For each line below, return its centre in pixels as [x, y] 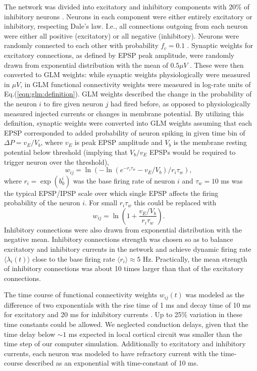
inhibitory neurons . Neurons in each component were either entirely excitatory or [128, 16]
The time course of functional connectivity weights [81, 295]
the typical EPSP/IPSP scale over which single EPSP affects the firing [111, 193]
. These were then [217, 65]
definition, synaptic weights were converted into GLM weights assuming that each [128, 123]
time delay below [30, 334]
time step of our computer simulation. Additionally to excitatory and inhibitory [125, 344]
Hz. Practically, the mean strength [195, 258]
